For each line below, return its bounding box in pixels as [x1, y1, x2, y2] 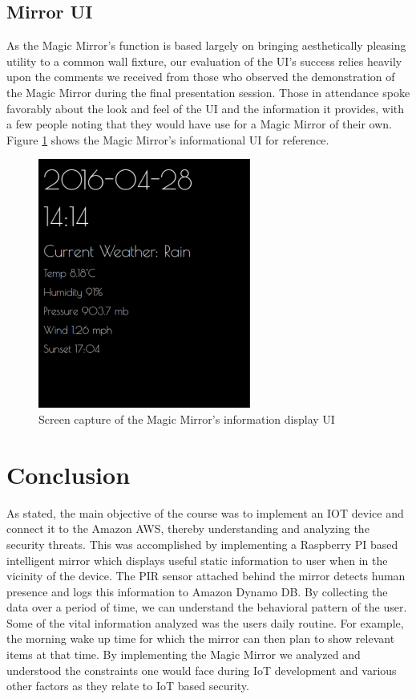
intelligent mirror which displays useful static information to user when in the [6, 551, 388, 568]
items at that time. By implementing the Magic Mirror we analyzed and [6, 646, 361, 663]
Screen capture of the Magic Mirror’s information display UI [38, 411, 335, 428]
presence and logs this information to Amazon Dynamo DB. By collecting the [6, 583, 388, 599]
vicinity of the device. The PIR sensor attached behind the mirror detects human [6, 567, 406, 584]
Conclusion [6, 457, 131, 490]
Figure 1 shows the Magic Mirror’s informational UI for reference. [6, 131, 329, 148]
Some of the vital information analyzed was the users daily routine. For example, [6, 614, 404, 631]
